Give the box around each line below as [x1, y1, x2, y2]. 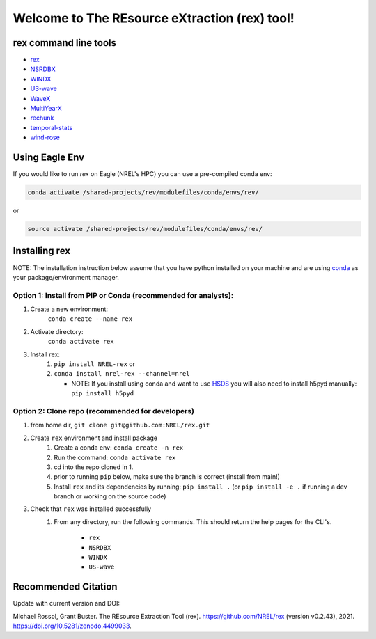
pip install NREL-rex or [54, 360, 136, 368]
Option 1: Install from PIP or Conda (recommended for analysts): [13, 290, 234, 300]
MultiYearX [30, 104, 62, 113]
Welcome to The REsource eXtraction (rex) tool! [13, 10, 295, 26]
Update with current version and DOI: [13, 599, 120, 608]
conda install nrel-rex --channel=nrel [54, 370, 190, 378]
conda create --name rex [47, 315, 132, 323]
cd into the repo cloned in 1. [54, 463, 134, 471]
